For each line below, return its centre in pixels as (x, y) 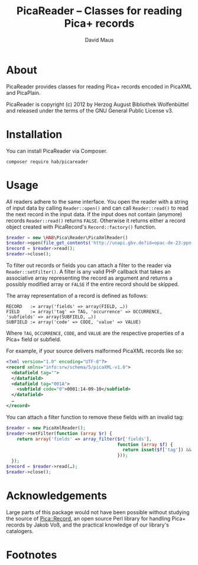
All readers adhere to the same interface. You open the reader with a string (97, 201)
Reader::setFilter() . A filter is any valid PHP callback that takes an (88, 272)
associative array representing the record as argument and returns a (89, 278)
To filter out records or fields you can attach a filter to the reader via (89, 265)
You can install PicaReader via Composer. (57, 151)
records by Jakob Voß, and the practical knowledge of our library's (88, 525)
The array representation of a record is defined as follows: (77, 296)
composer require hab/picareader (47, 162)
